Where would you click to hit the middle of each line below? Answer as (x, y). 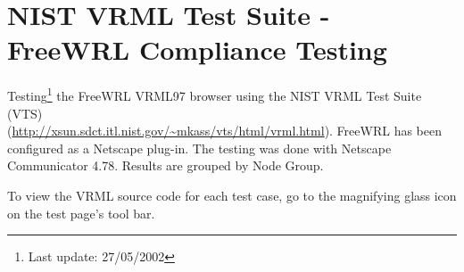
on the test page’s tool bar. (81, 213)
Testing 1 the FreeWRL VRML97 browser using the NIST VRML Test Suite (215, 94)
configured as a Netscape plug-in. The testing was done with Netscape (199, 148)
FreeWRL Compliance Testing (197, 49)
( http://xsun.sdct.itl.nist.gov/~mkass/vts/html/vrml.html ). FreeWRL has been (224, 131)
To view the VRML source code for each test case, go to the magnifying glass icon (232, 195)
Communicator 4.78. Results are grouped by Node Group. (166, 165)
